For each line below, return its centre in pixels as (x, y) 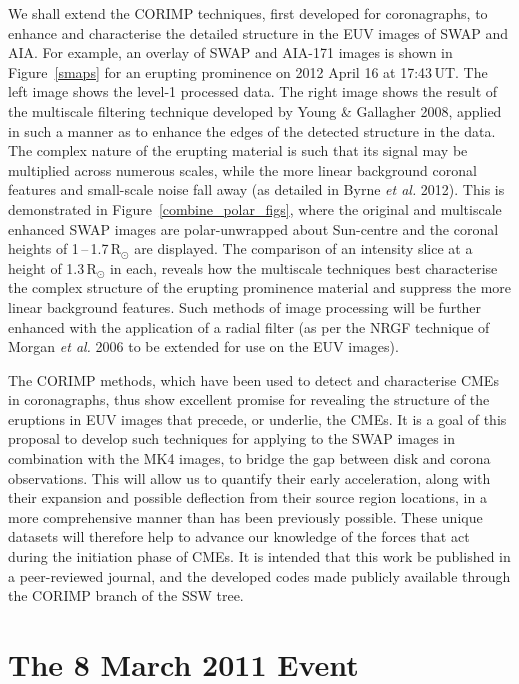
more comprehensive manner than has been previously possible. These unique (245, 516)
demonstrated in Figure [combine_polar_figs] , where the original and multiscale (255, 208)
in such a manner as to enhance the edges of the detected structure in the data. (252, 130)
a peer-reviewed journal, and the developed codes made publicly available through (259, 575)
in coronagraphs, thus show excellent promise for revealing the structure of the (249, 399)
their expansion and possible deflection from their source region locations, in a (247, 497)
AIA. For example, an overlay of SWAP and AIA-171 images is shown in (230, 52)
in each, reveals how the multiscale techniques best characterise (303, 267)
